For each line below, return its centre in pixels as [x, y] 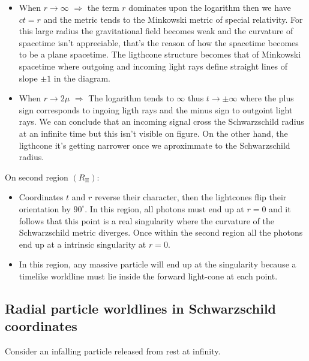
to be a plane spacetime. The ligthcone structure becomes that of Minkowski [160, 54]
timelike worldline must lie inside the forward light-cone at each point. [148, 276]
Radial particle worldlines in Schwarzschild [141, 308]
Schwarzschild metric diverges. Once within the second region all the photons [161, 232]
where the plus [267, 98]
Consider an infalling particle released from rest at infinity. [113, 351]
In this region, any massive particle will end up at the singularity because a [157, 264]
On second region [37, 177]
